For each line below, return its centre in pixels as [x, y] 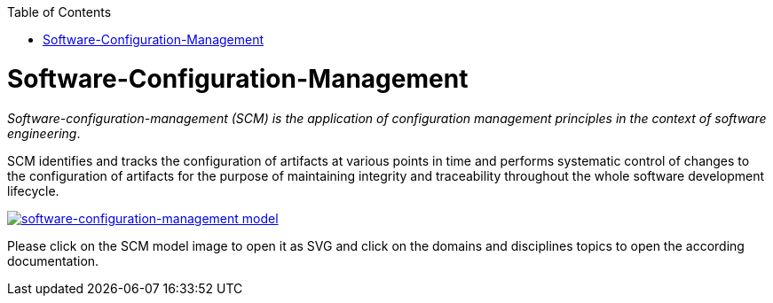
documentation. [53, 260]
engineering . [44, 133]
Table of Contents [59, 12]
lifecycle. [33, 190]
